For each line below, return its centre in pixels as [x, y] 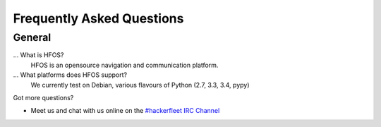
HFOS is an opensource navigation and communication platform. [125, 65]
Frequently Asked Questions [98, 18]
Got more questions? [43, 97]
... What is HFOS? [38, 55]
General [32, 37]
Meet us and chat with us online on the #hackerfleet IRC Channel [125, 111]
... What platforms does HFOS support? [70, 75]
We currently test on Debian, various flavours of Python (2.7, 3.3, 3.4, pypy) [140, 85]
